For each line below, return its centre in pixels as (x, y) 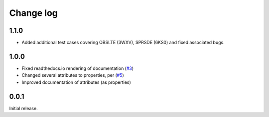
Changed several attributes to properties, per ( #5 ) (73, 75)
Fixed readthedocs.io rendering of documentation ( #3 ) (78, 68)
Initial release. (23, 108)
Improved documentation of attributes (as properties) (76, 82)
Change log (34, 13)
